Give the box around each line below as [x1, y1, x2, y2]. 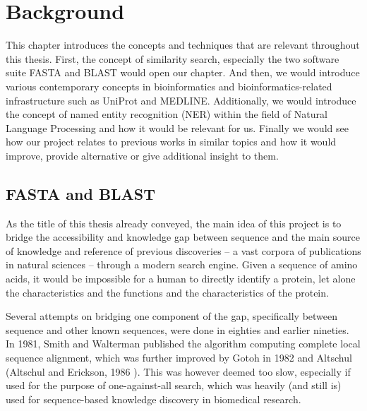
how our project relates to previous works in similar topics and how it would [6, 134, 337, 149]
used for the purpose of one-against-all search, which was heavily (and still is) [6, 378, 342, 393]
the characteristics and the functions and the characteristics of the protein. [6, 285, 329, 299]
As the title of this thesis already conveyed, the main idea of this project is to [6, 215, 342, 230]
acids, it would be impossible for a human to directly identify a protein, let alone [6, 271, 356, 286]
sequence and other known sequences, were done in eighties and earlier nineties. [6, 322, 349, 337]
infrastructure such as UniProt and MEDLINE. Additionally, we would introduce [6, 93, 356, 107]
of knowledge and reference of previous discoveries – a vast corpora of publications [6, 243, 361, 258]
